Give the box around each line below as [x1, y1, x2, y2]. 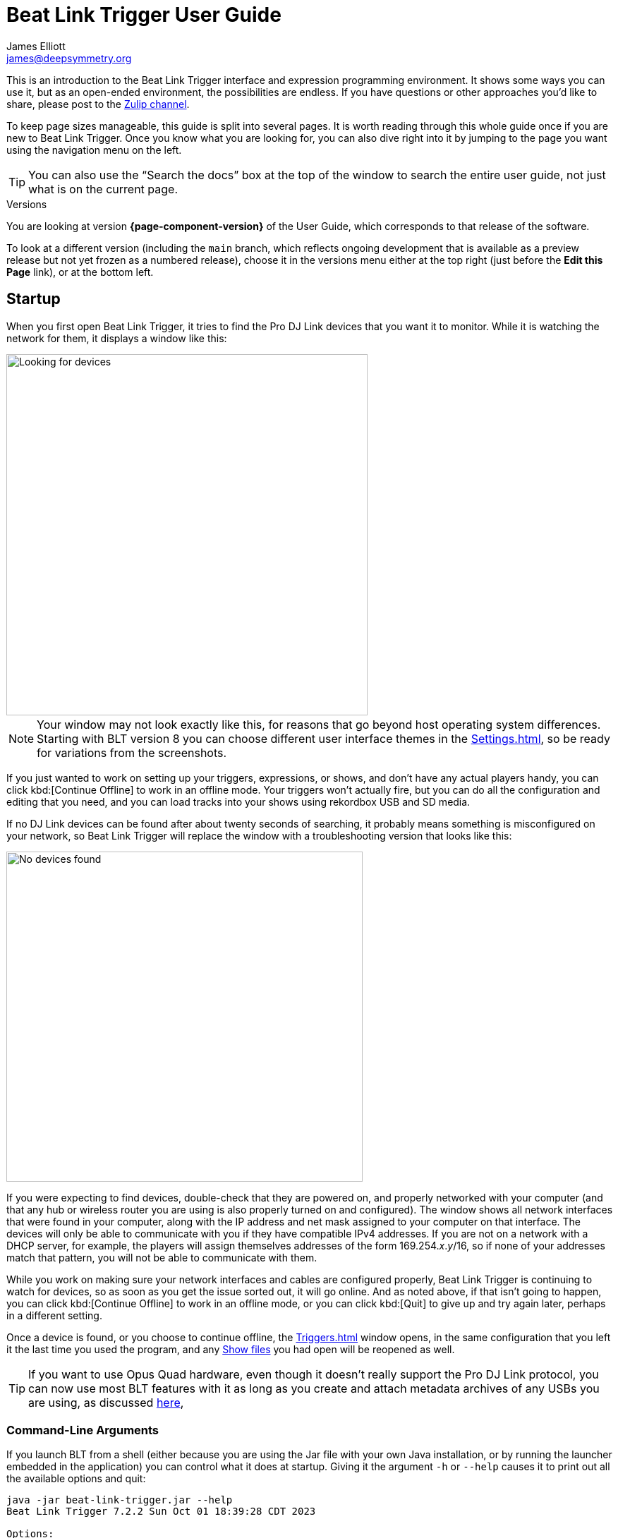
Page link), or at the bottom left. [6, 265, 154, 278]
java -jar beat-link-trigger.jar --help [6, 1494, 233, 1506]
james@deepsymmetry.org [6, 52, 132, 64]
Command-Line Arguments [6, 1422, 159, 1437]
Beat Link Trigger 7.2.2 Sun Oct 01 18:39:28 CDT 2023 [6, 1506, 316, 1518]
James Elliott [6, 40, 66, 52]
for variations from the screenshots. [37, 745, 227, 760]
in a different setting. [6, 1309, 102, 1321]
